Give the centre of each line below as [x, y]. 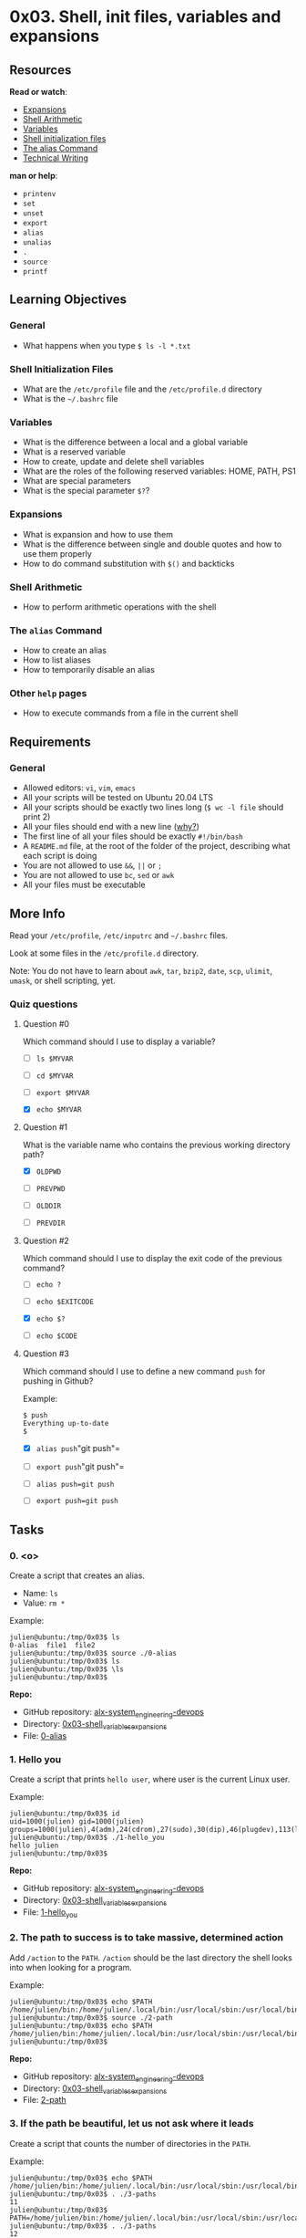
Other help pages [48, 694]
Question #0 [46, 1024]
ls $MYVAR [55, 1059]
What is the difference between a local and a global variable [135, 442]
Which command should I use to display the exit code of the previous [153, 1258]
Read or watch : [39, 92]
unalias [37, 243]
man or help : [34, 176]
